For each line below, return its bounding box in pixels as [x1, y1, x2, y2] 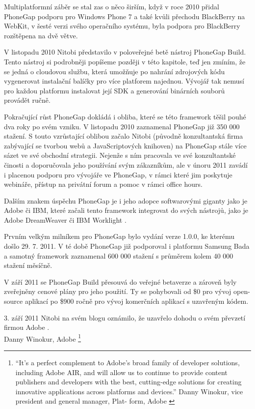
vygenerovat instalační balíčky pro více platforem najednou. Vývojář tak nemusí [4, 76, 244, 86]
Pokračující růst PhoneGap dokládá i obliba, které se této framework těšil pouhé [4, 111, 246, 121]
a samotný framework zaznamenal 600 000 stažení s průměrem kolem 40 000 [4, 250, 233, 261]
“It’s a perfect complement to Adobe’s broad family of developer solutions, [15, 357, 240, 368]
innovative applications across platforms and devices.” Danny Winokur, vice [15, 386, 243, 396]
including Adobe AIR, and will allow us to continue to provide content [15, 367, 228, 377]
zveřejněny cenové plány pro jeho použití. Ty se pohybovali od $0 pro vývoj [4, 286, 231, 296]
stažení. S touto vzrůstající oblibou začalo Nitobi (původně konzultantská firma [4, 131, 243, 141]
